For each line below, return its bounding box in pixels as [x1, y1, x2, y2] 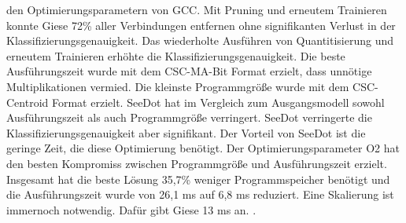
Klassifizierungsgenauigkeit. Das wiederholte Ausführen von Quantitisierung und [6, 32, 394, 49]
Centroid [6, 93, 49, 110]
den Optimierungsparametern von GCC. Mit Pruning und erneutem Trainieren [6, 2, 387, 17]
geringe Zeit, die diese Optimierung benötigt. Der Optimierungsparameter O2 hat [6, 140, 400, 156]
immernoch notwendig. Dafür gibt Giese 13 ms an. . [6, 201, 257, 218]
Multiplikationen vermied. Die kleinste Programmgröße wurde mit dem [6, 78, 349, 94]
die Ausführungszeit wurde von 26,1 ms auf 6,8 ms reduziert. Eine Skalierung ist [6, 186, 394, 203]
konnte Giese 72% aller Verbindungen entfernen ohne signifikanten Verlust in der [6, 16, 396, 33]
